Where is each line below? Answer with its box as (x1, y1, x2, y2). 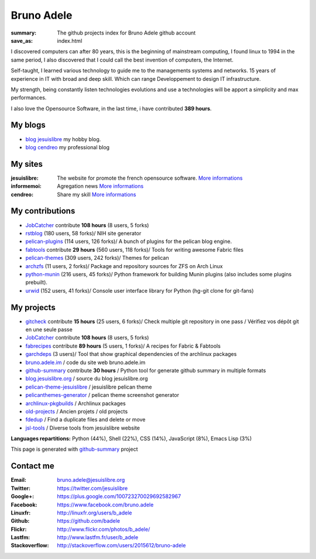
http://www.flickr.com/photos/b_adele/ (57, 526, 150, 533)
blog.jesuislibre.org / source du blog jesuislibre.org (25, 375, 148, 382)
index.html (57, 37, 83, 44)
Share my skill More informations (57, 191, 136, 198)
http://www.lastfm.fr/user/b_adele (57, 534, 139, 541)
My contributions (11, 206, 75, 216)
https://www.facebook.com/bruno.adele (57, 501, 154, 508)
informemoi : (11, 183, 42, 190)
